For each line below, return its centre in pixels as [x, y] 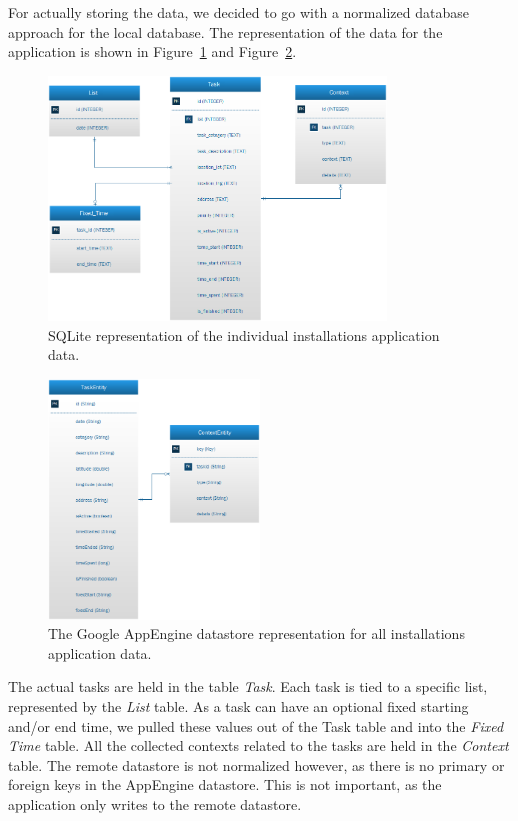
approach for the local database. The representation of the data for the [225, 31]
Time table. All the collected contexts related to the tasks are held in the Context [258, 745]
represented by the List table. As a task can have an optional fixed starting [238, 706]
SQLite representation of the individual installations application [244, 334]
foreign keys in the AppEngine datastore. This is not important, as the [225, 784]
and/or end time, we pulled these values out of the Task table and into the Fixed [256, 725]
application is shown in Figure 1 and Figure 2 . [152, 51]
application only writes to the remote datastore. [155, 804]
